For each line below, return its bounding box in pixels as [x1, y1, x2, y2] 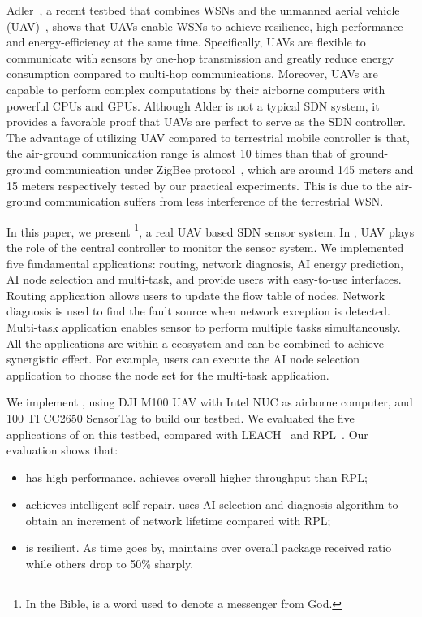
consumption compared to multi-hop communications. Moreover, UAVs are [6, 65, 378, 82]
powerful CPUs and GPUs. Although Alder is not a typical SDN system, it [6, 97, 380, 114]
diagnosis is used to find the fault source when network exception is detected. [6, 302, 391, 319]
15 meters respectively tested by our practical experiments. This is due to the [6, 176, 392, 193]
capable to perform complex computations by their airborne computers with [6, 80, 385, 98]
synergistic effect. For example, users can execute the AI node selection [6, 350, 360, 367]
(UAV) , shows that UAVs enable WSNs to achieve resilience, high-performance [6, 17, 403, 34]
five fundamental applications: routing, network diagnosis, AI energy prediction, [6, 254, 403, 272]
